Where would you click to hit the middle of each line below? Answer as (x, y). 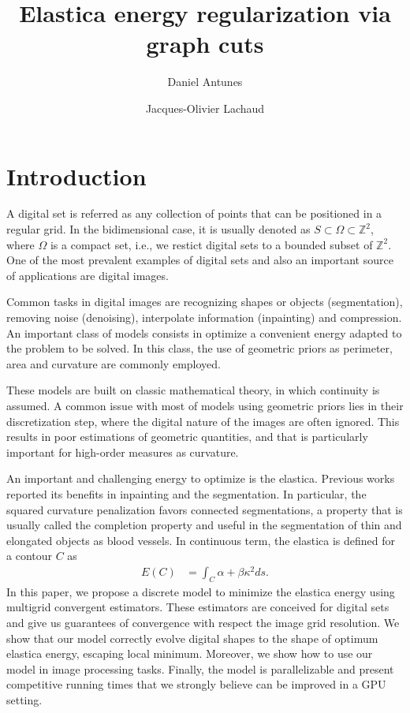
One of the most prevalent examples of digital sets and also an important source (200, 260)
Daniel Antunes (205, 82)
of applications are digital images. (88, 275)
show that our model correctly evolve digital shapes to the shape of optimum (192, 638)
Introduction (76, 175)
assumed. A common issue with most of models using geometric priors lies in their (205, 405)
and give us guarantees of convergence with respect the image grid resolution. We (203, 622)
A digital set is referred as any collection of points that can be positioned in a (194, 213)
